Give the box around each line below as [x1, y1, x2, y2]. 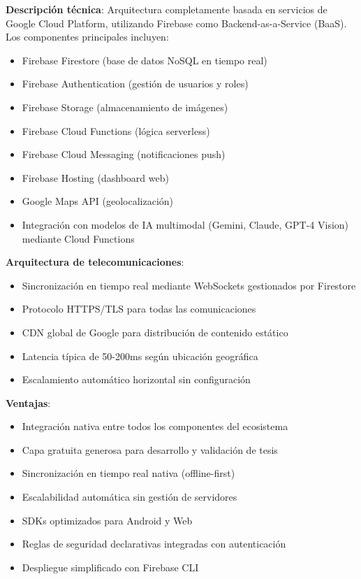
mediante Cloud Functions [22, 231, 135, 245]
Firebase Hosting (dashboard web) [22, 170, 169, 185]
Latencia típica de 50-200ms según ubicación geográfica [22, 348, 258, 363]
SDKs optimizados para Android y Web [22, 513, 193, 527]
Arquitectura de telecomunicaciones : [6, 255, 184, 269]
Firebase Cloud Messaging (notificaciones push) [22, 147, 226, 162]
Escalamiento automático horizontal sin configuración [22, 372, 251, 387]
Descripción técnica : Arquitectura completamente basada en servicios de [6, 2, 327, 16]
